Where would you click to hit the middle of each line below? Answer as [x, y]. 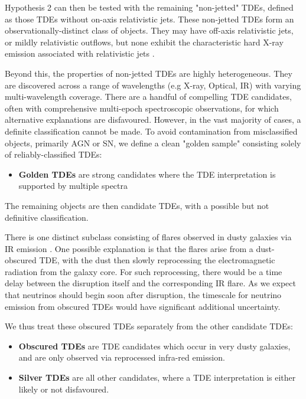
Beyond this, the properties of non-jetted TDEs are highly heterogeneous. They [149, 73]
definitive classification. [47, 217]
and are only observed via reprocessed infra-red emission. [122, 357]
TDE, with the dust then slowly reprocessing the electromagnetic [157, 260]
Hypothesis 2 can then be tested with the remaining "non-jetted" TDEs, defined [149, 7]
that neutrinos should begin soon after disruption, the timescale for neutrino [143, 295]
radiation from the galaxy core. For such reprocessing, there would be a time [144, 271]
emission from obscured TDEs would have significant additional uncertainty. [143, 306]
